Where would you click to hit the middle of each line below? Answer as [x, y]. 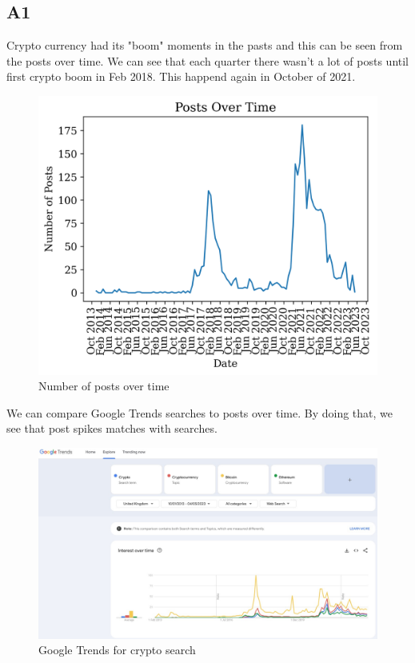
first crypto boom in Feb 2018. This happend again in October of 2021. [181, 76]
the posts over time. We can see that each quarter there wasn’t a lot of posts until [208, 60]
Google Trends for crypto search [117, 650]
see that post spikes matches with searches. [112, 428]
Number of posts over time [104, 386]
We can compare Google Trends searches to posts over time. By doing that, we [200, 412]
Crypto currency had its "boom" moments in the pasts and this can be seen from [205, 45]
